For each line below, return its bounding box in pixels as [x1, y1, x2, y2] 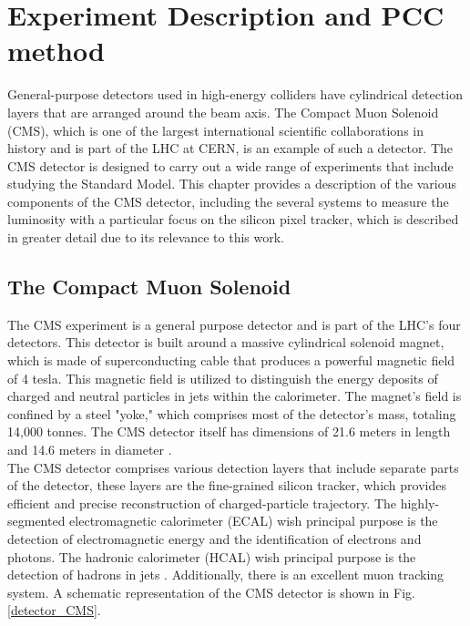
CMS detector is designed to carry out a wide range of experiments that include [7, 156, 454, 175]
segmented [7, 511, 66, 530]
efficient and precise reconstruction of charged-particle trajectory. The [7, 493, 397, 512]
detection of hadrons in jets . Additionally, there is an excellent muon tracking [7, 565, 444, 584]
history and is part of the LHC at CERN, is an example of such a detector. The [7, 139, 454, 158]
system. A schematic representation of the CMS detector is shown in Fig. [7, 582, 415, 601]
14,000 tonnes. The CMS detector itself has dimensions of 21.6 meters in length [7, 422, 451, 441]
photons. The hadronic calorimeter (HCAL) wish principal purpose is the [7, 547, 416, 566]
